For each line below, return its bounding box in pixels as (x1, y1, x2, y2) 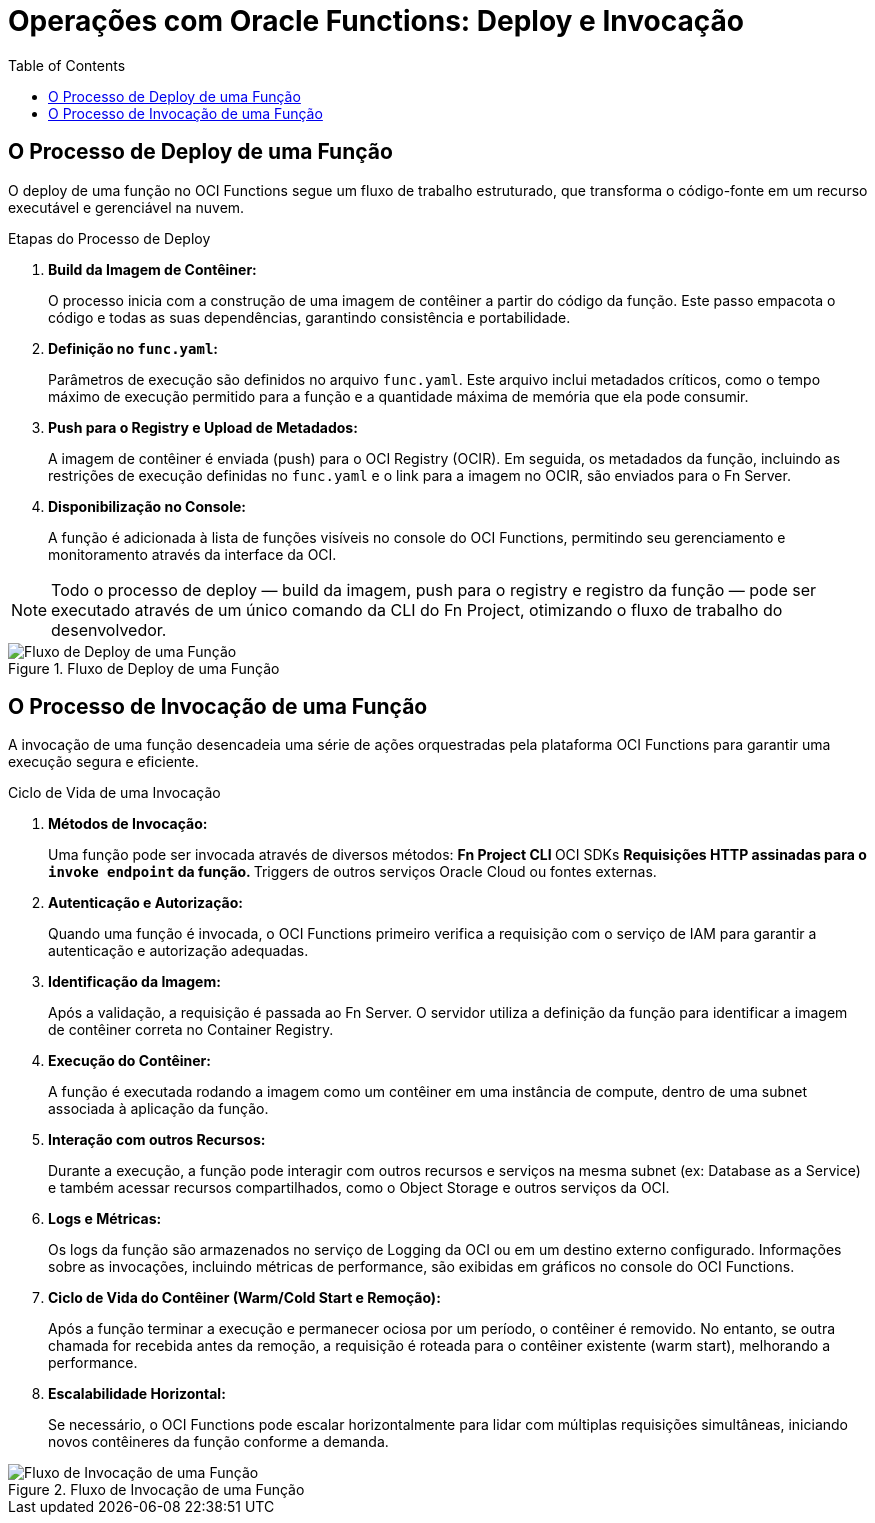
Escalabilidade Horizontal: (48, 1385, 226, 1403)
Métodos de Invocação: (48, 815, 208, 833)
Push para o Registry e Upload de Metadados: (48, 418, 358, 436)
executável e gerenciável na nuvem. (8, 198, 245, 216)
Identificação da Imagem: (48, 973, 221, 991)
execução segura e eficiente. (8, 753, 199, 771)
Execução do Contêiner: (48, 1052, 211, 1070)
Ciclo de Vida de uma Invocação (8, 784, 221, 802)
